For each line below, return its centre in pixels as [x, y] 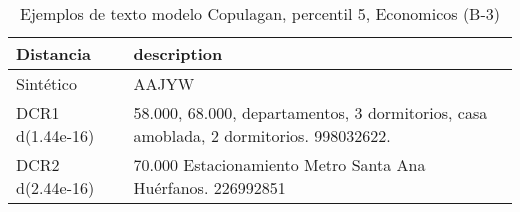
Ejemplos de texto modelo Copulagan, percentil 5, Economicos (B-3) [260, 13]
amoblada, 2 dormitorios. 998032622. [262, 135]
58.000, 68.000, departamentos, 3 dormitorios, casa [310, 112]
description [178, 53]
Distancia [54, 53]
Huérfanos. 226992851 [209, 187]
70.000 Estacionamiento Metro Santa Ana [279, 164]
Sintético [46, 83]
